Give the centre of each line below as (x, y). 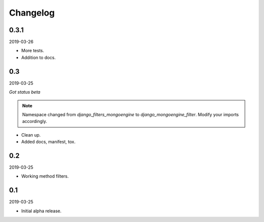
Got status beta (25, 92)
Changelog (32, 13)
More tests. (33, 51)
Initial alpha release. (41, 211)
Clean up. (31, 135)
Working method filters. (45, 176)
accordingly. (35, 121)
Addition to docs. (38, 57)
